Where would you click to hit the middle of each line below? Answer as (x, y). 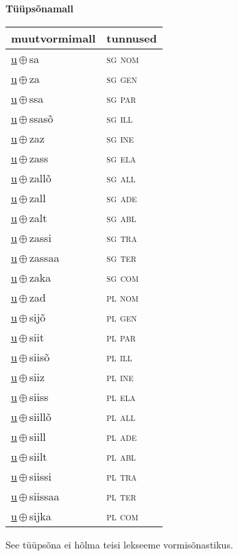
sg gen (122, 78)
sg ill (120, 118)
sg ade (122, 197)
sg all (121, 178)
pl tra (122, 476)
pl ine (120, 376)
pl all (121, 416)
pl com (122, 516)
